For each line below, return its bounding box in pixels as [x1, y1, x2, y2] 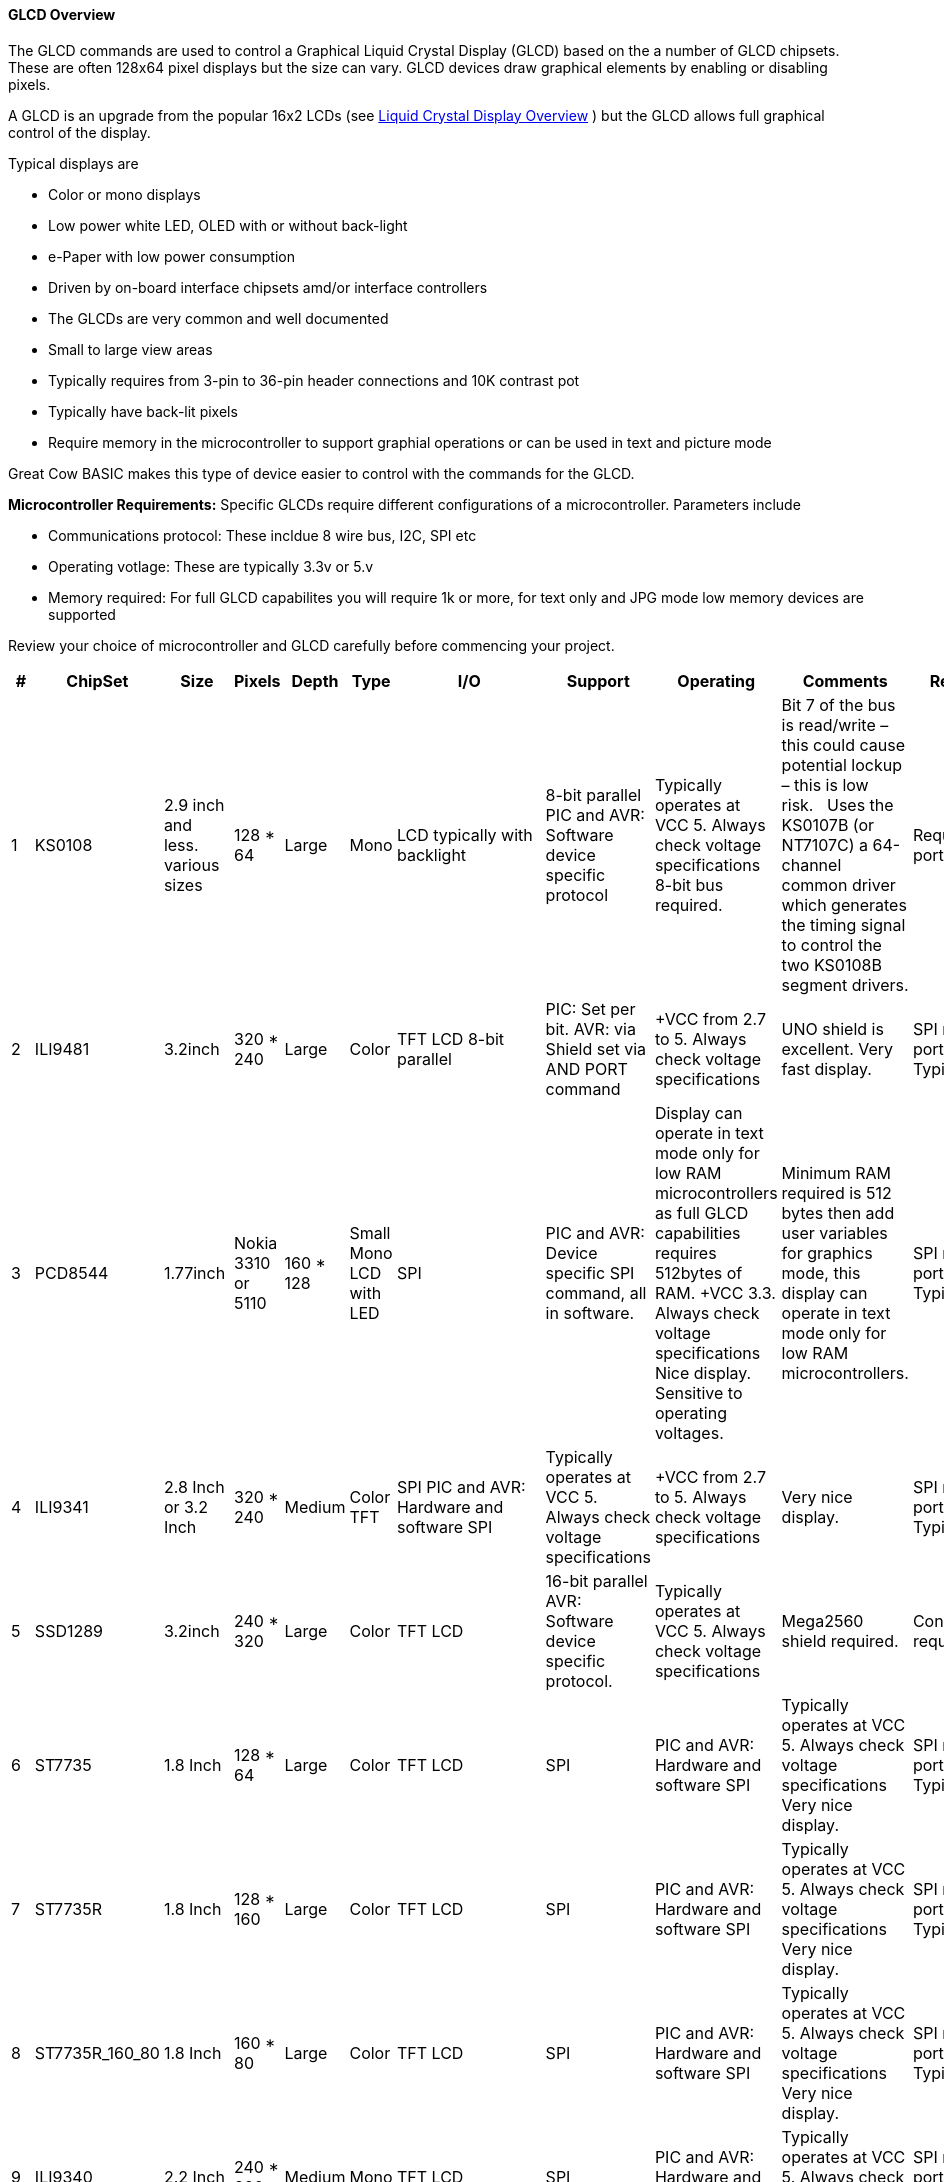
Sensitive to [654, 1382, 743, 1403]
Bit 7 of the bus [781, 694, 896, 715]
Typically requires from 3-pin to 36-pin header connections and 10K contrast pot [48, 371, 580, 389]
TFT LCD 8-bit [396, 1028, 505, 1049]
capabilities [654, 1222, 741, 1243]
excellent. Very [781, 1038, 894, 1059]
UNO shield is [781, 1018, 884, 1039]
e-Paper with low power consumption [48, 247, 296, 265]
